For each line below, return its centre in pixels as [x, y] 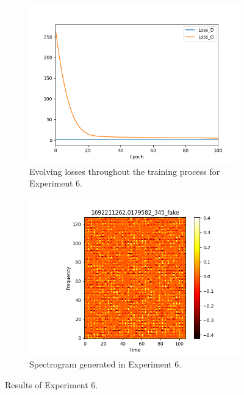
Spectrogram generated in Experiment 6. [106, 364]
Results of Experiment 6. [52, 384]
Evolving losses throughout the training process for [125, 171]
